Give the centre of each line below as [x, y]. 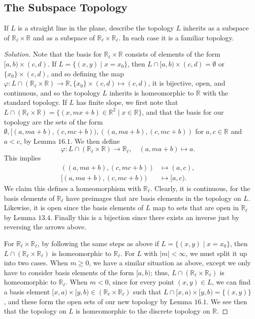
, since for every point [141, 282]
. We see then [227, 301]
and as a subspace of [64, 37]
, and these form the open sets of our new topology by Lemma [98, 301]
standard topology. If [36, 102]
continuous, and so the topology [52, 92]
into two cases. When [36, 263]
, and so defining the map [85, 73]
